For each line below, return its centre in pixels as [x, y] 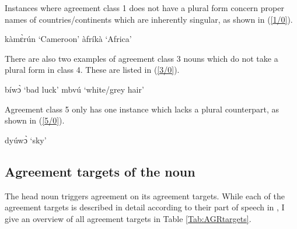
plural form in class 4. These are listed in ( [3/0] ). [92, 70]
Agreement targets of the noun [100, 171]
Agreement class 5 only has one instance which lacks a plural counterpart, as [142, 109]
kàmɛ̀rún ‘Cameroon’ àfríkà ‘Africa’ [68, 39]
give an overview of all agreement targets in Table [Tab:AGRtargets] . [128, 218]
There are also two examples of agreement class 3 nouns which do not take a [141, 58]
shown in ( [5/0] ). [35, 120]
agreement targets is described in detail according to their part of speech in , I [145, 207]
